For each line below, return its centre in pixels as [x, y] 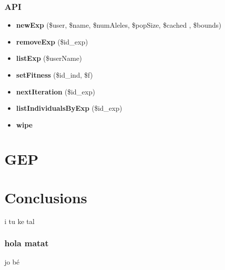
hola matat [27, 243]
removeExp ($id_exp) [52, 41]
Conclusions [46, 197]
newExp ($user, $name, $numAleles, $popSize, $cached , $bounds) [119, 25]
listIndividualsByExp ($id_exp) [69, 108]
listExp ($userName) [49, 58]
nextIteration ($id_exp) [56, 91]
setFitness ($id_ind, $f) [55, 75]
